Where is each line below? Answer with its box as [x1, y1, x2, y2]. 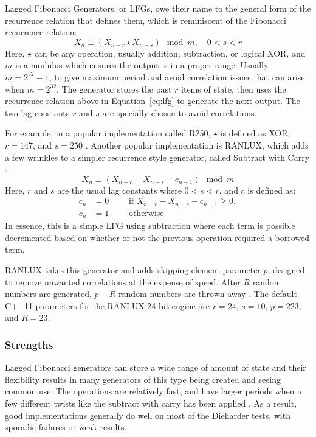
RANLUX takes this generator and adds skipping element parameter [5, 264, 261, 276]
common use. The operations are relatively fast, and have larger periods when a [5, 385, 302, 397]
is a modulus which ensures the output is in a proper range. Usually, [15, 58, 270, 71]
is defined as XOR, [220, 127, 290, 139]
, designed [267, 264, 305, 276]
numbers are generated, [5, 287, 92, 300]
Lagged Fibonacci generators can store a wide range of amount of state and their [5, 361, 306, 374]
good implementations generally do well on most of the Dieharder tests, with [5, 408, 290, 421]
